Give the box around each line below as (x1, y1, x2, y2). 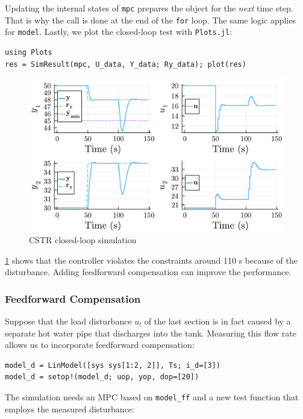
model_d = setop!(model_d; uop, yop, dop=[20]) (5, 373, 199, 382)
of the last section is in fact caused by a (144, 314, 291, 327)
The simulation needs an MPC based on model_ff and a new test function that (5, 390, 299, 403)
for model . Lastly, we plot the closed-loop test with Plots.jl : (5, 25, 233, 38)
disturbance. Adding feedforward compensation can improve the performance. (5, 265, 292, 278)
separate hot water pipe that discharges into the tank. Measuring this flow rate (5, 326, 296, 339)
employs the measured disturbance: (5, 402, 134, 415)
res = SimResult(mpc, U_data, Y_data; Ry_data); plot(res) (5, 60, 246, 69)
